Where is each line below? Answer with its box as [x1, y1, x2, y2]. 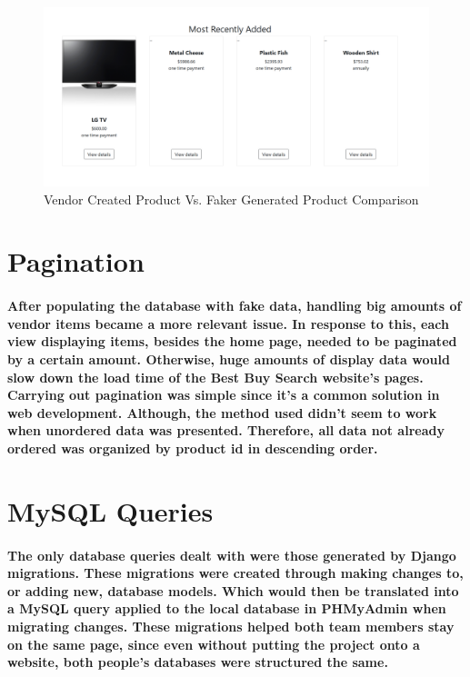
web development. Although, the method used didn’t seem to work [7, 403, 437, 422]
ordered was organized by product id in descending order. [7, 439, 378, 457]
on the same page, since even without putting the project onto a [7, 634, 420, 653]
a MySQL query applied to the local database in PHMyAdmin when [7, 599, 446, 618]
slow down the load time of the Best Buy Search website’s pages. [7, 367, 424, 386]
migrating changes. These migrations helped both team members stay [7, 616, 455, 635]
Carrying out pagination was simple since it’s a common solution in [7, 385, 440, 404]
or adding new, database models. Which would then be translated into [7, 581, 459, 600]
